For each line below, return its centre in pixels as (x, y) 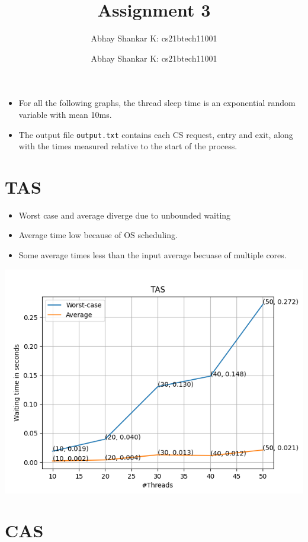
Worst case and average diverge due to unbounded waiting (125, 215)
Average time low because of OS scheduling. (98, 235)
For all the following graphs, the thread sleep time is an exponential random (157, 103)
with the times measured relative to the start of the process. (128, 146)
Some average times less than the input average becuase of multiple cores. (153, 255)
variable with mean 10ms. (65, 114)
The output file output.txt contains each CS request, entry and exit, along (156, 134)
